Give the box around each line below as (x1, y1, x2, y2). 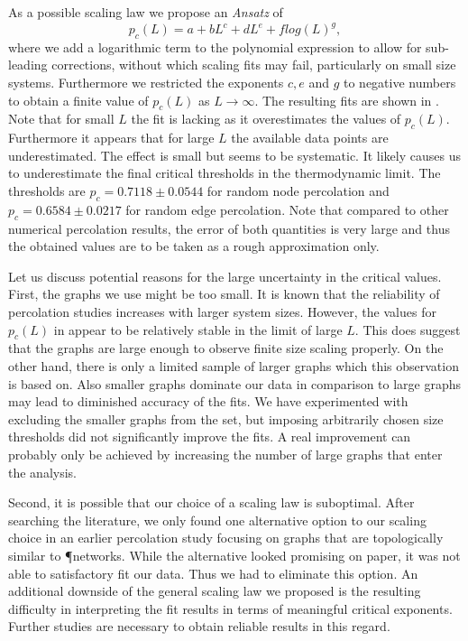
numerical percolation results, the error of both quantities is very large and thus (8, 218, 450, 237)
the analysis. (8, 462, 77, 481)
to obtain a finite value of (8, 90, 149, 109)
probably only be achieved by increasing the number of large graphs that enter (8, 444, 443, 463)
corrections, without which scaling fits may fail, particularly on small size (51, 55, 456, 74)
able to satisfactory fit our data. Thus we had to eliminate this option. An (8, 563, 418, 582)
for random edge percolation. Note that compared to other (125, 200, 449, 218)
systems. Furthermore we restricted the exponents (8, 73, 284, 92)
